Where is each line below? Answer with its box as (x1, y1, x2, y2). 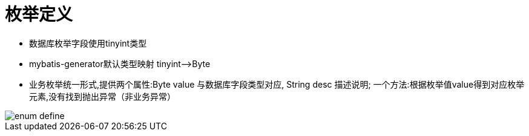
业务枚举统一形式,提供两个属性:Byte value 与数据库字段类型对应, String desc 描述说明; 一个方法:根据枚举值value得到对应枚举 (29, 79, 525, 89)
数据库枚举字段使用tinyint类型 (29, 37, 147, 48)
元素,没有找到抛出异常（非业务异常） (29, 91, 176, 102)
